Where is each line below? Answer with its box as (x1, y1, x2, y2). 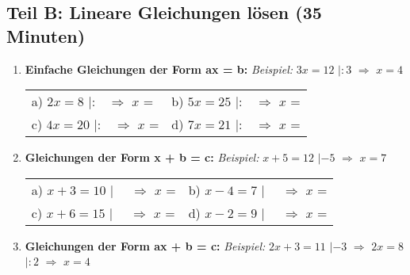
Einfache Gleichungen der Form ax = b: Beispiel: (25, 60, 293, 77)
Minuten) (6, 23, 86, 48)
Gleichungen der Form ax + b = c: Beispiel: (25, 237, 266, 254)
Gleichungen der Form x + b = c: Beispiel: (25, 149, 259, 166)
